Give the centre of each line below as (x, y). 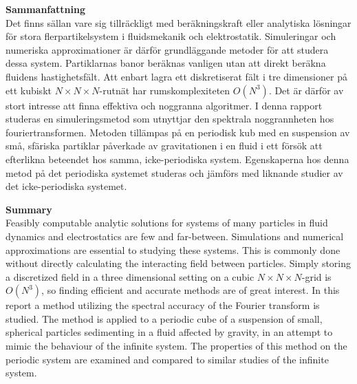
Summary (29, 209)
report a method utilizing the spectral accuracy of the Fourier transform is (163, 305)
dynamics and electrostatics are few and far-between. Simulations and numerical (175, 236)
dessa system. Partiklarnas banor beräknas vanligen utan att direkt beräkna (166, 63)
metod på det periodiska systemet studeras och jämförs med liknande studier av (174, 172)
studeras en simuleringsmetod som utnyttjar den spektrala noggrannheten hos (170, 119)
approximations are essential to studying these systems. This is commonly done (173, 249)
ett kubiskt (29, 90)
